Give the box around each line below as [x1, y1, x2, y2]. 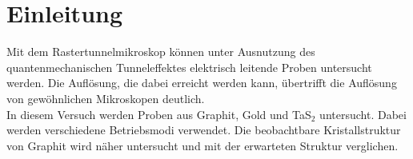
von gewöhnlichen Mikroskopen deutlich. [6, 89, 205, 106]
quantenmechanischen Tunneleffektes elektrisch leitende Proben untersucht [6, 58, 372, 75]
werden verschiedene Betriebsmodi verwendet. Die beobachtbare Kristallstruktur [6, 121, 401, 138]
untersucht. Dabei [319, 105, 407, 122]
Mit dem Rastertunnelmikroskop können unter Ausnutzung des [6, 43, 315, 60]
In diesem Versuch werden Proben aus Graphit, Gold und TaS [6, 105, 311, 122]
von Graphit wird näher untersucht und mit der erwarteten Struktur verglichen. [6, 137, 399, 153]
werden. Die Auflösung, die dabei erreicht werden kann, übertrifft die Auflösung [6, 74, 397, 91]
